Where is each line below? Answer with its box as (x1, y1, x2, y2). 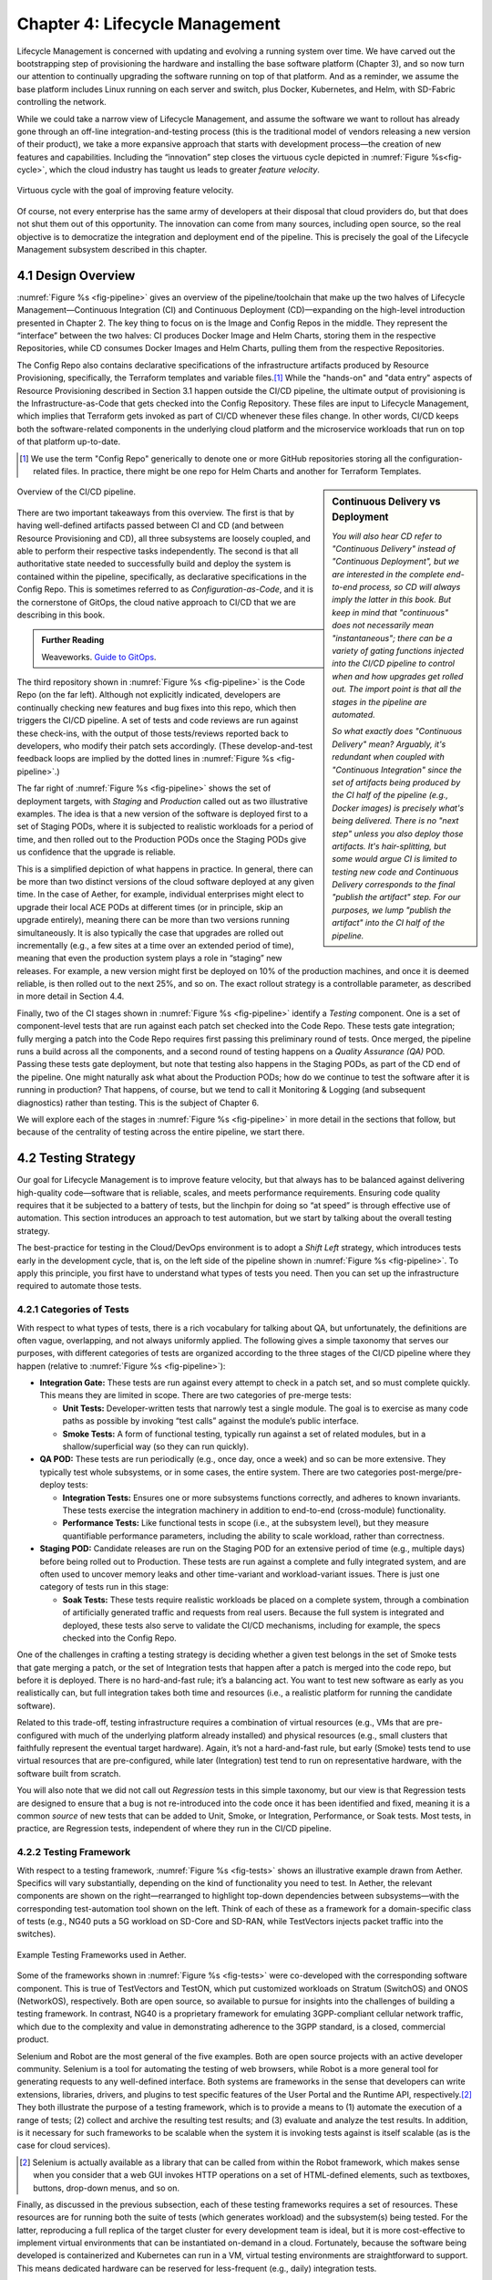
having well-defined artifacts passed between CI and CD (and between (16, 520, 284, 531)
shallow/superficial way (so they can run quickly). (62, 1441, 250, 1452)
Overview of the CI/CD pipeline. (16, 486, 137, 497)
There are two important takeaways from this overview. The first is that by (16, 507, 295, 518)
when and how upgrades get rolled (332, 670, 464, 681)
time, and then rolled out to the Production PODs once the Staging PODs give (16, 834, 307, 845)
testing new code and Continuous (332, 866, 459, 877)
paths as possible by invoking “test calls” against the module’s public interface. (62, 1415, 359, 1426)
